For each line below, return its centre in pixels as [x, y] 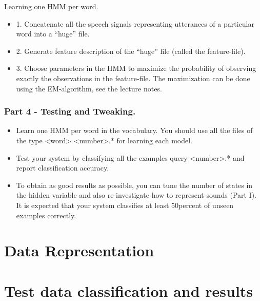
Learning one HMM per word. [51, 6]
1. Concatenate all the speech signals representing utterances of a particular [135, 23]
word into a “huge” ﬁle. [53, 34]
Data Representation [79, 250]
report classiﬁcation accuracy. [63, 168]
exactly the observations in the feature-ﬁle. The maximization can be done [133, 78]
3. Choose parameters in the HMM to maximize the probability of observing [136, 68]
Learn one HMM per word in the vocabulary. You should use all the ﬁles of [134, 130]
